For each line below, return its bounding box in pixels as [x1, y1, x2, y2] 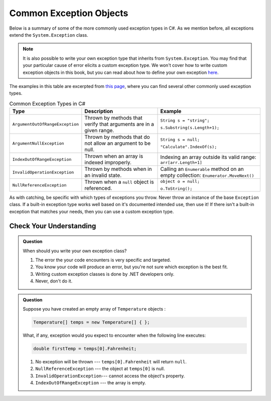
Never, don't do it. [35, 278, 73, 284]
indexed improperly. [84, 159, 131, 166]
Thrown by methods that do [84, 134, 150, 141]
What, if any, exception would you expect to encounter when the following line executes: [23, 332, 206, 338]
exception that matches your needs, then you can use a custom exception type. [9, 209, 174, 215]
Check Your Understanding [9, 222, 96, 230]
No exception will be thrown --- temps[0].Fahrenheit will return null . [35, 358, 187, 364]
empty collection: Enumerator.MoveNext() [160, 172, 254, 179]
